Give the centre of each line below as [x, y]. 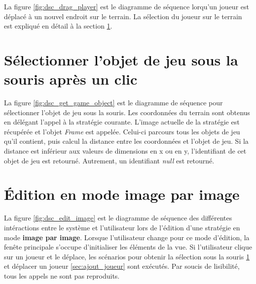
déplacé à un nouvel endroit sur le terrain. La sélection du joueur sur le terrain [123, 16]
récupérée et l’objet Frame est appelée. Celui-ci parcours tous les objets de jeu [122, 131]
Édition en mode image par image [122, 194]
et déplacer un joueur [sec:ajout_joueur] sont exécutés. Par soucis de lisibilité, [122, 266]
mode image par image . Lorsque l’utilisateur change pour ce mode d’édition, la [127, 237]
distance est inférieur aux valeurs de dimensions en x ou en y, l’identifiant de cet [125, 151]
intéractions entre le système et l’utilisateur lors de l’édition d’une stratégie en [122, 227]
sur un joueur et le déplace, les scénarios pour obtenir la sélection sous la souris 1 [127, 256]
